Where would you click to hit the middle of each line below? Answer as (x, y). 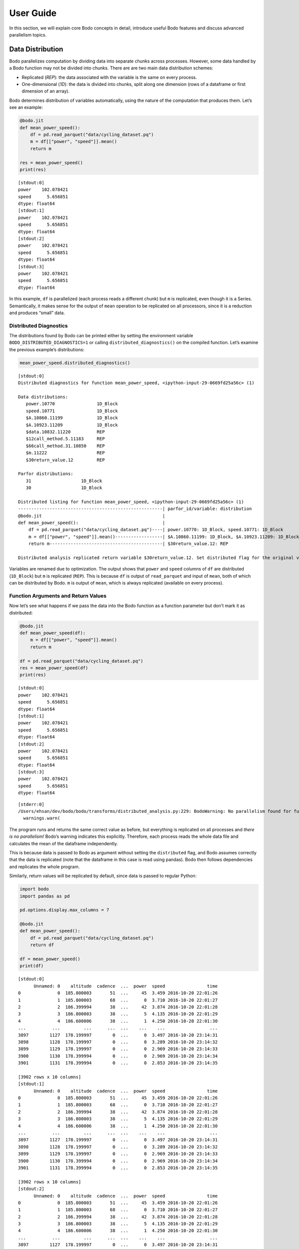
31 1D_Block (64, 481)
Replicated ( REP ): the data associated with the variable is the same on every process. (109, 77)
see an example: (26, 107)
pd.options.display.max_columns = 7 (65, 910)
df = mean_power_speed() (50, 959)
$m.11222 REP (65, 453)
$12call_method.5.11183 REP (65, 439)
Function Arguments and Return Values (58, 596)
